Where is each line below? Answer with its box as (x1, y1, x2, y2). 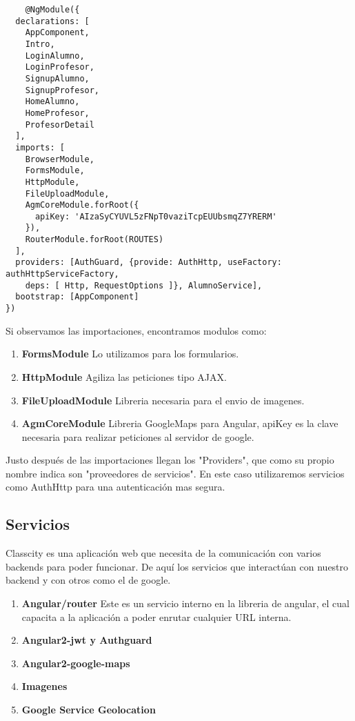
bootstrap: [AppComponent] (15, 292, 139, 302)
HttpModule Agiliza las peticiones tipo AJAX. (21, 369, 227, 384)
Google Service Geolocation (21, 702, 156, 717)
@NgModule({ (25, 5, 80, 14)
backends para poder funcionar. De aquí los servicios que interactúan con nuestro (6, 559, 349, 573)
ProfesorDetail (25, 119, 94, 130)
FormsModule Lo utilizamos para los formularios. (21, 346, 239, 361)
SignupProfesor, (25, 85, 100, 95)
